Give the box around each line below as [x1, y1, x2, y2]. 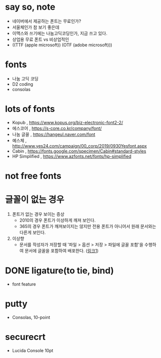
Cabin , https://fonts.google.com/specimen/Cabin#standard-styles [12, 148, 146, 154]
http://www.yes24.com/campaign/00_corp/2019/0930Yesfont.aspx [12, 143, 147, 149]
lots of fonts [5, 104, 55, 114]
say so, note [5, 1, 56, 13]
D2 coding [12, 81, 33, 87]
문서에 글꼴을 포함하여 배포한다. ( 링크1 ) [24, 247, 99, 253]
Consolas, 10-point [12, 314, 50, 320]
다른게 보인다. [19, 229, 46, 235]
